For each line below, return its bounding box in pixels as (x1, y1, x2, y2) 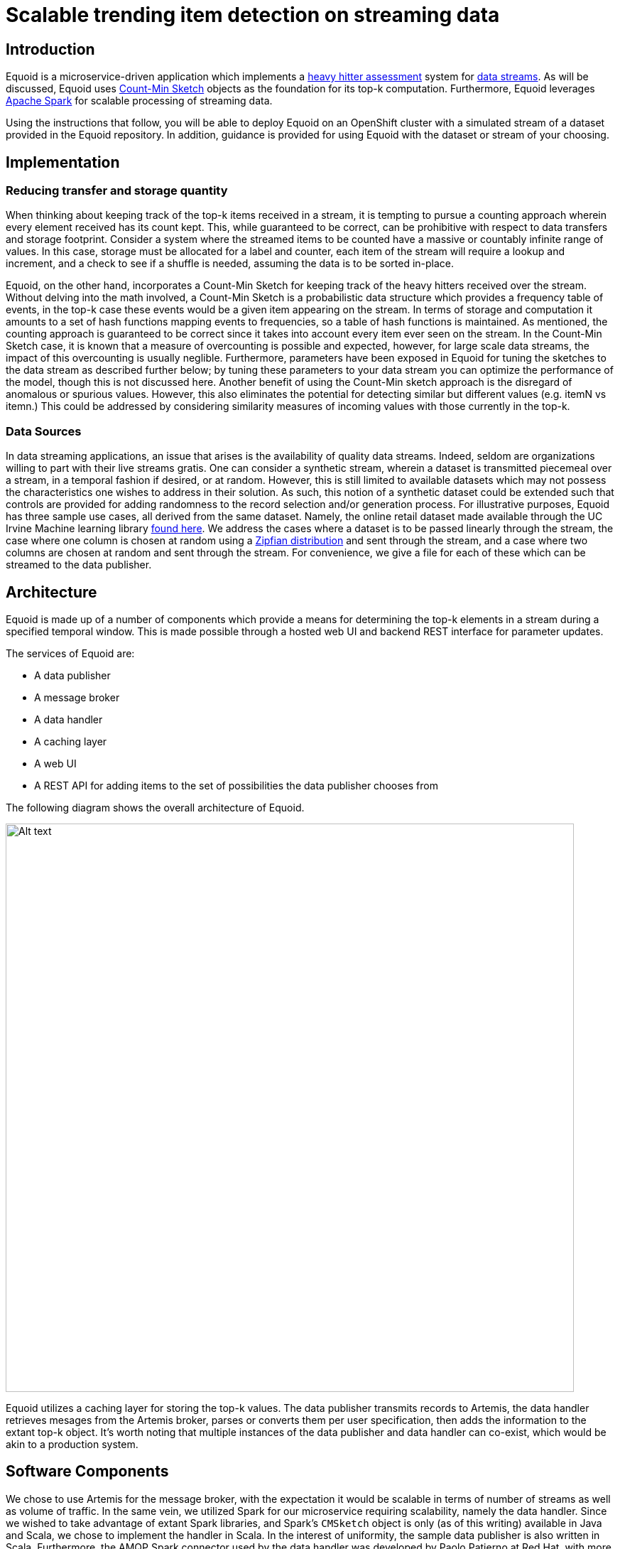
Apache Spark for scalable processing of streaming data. (6, 95, 273, 107)
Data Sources (6, 423, 82, 438)
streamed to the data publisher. (6, 558, 152, 571)
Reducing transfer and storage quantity (6, 183, 228, 198)
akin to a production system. (6, 1437, 138, 1450)
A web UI (34, 757, 77, 770)
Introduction (6, 40, 95, 58)
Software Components (6, 1462, 169, 1481)
